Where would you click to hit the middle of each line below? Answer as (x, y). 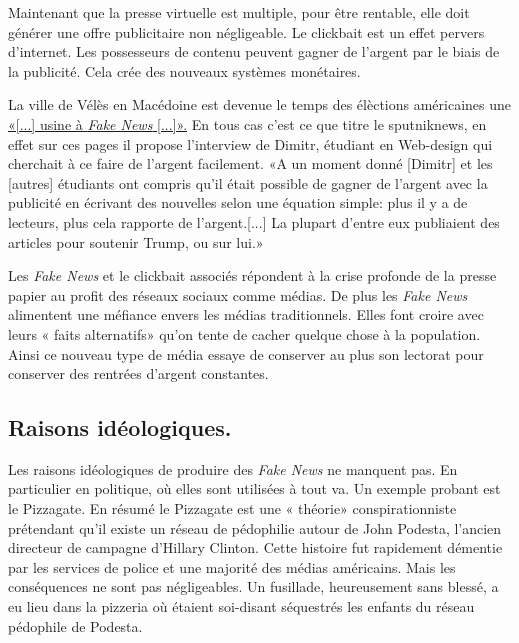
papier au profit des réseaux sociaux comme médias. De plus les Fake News (238, 294)
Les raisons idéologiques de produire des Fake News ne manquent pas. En (233, 468)
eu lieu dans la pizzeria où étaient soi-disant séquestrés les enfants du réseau (241, 606)
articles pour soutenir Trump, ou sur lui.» (136, 241)
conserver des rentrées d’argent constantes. (138, 373)
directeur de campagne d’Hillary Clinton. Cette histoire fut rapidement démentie (255, 547)
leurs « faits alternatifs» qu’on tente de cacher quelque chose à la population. (244, 333)
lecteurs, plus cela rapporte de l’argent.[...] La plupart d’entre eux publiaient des (254, 221)
